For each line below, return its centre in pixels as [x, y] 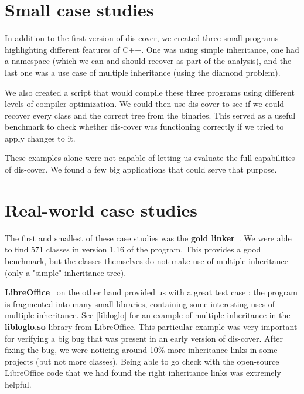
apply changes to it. [40, 138]
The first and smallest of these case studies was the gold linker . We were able [148, 238]
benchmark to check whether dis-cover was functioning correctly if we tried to [144, 127]
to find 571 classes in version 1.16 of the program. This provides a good [133, 249]
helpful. [18, 384]
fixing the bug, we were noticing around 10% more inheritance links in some [141, 350]
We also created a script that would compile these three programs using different [150, 92]
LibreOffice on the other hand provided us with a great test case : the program [151, 292]
